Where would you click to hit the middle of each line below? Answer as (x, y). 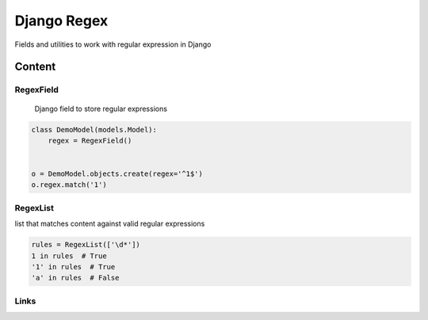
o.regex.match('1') (69, 185)
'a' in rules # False (75, 278)
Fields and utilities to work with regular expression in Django (113, 44)
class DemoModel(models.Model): (94, 130)
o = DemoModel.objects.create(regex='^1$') (117, 174)
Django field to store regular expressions (101, 109)
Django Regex (61, 21)
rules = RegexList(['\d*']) (86, 245)
